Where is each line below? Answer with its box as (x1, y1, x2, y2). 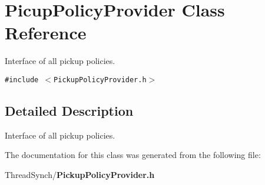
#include (5, 75, 39, 84)
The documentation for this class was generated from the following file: (5, 149, 261, 161)
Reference (5, 21, 87, 45)
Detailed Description (5, 101, 134, 119)
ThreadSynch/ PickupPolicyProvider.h (5, 168, 155, 180)
